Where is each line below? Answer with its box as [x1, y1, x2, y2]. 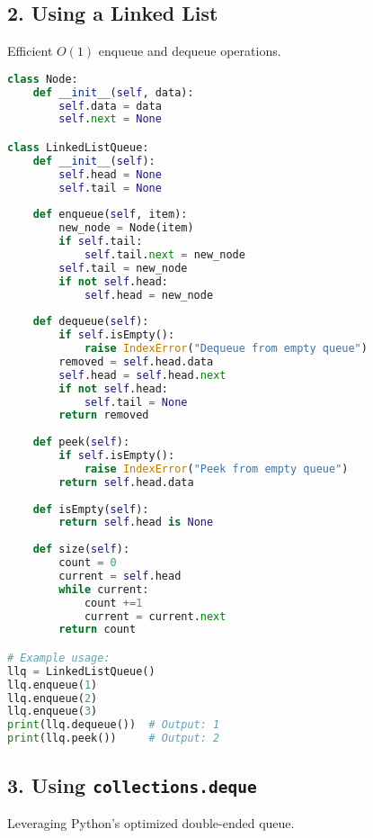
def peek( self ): [32, 436, 130, 449]
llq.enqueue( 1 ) [7, 678, 98, 691]
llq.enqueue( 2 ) [7, 691, 98, 705]
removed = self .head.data [58, 355, 214, 368]
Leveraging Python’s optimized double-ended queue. [7, 813, 295, 832]
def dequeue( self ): [32, 315, 149, 329]
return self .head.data [58, 475, 194, 489]
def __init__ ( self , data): [32, 86, 194, 99]
